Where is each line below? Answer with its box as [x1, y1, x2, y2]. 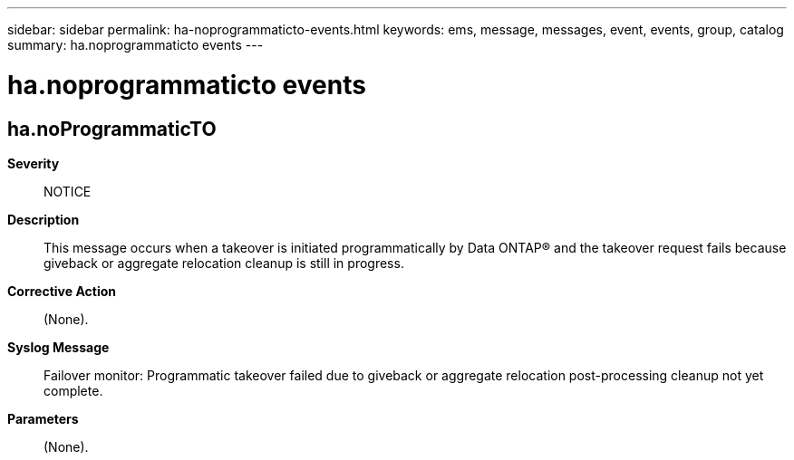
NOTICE [44, 183, 92, 199]
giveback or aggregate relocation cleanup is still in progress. [44, 254, 404, 271]
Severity [7, 155, 60, 171]
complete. [44, 382, 103, 398]
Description [7, 211, 80, 227]
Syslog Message [7, 339, 110, 355]
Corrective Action [7, 283, 116, 299]
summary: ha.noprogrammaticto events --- [7, 37, 264, 53]
